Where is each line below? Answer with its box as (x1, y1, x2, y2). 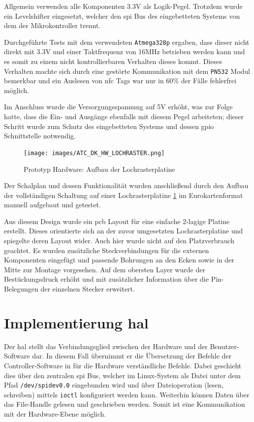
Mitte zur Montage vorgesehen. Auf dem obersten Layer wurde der (4, 264, 205, 274)
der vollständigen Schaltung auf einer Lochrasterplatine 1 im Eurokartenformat (4, 190, 243, 200)
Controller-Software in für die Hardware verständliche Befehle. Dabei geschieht (4, 360, 242, 370)
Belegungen (4, 284, 38, 294)
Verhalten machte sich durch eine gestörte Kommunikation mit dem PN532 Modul (4, 65, 251, 76)
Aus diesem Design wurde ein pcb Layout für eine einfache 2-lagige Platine (4, 216, 230, 226)
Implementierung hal (4, 312, 149, 332)
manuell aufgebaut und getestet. (4, 199, 101, 210)
